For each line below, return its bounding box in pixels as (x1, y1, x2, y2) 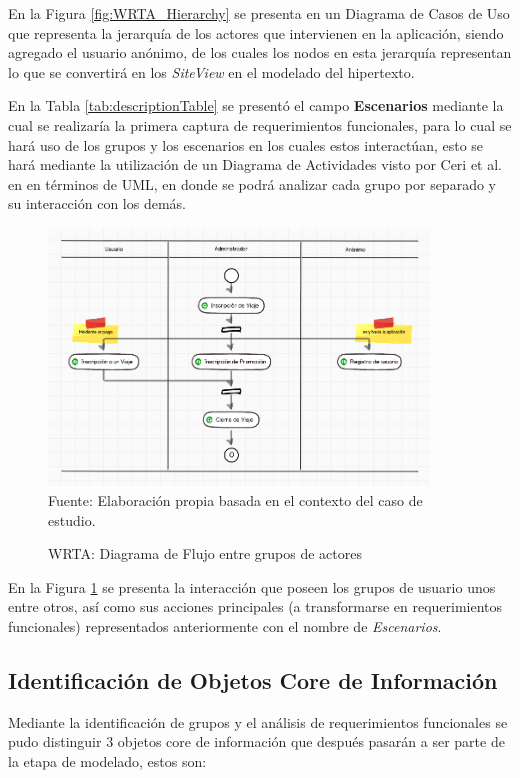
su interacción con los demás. (8, 193, 186, 214)
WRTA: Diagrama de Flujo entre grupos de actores (48, 543, 362, 564)
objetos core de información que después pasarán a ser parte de (117, 731, 505, 752)
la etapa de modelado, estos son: (8, 751, 207, 772)
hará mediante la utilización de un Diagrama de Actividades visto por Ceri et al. (8, 154, 503, 175)
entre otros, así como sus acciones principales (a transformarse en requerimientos (8, 596, 503, 617)
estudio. (48, 509, 96, 530)
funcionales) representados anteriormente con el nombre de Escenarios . (8, 616, 442, 637)
